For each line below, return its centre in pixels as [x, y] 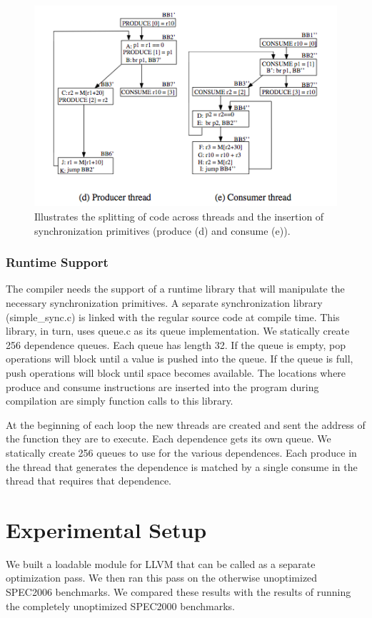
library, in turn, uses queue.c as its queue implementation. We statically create [178, 331]
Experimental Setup [106, 529]
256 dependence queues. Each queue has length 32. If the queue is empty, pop [176, 344]
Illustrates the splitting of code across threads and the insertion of [179, 217]
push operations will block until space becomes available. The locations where [176, 373]
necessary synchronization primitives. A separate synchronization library [164, 303]
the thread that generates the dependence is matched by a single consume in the [182, 466]
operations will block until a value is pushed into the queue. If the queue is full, [180, 359]
